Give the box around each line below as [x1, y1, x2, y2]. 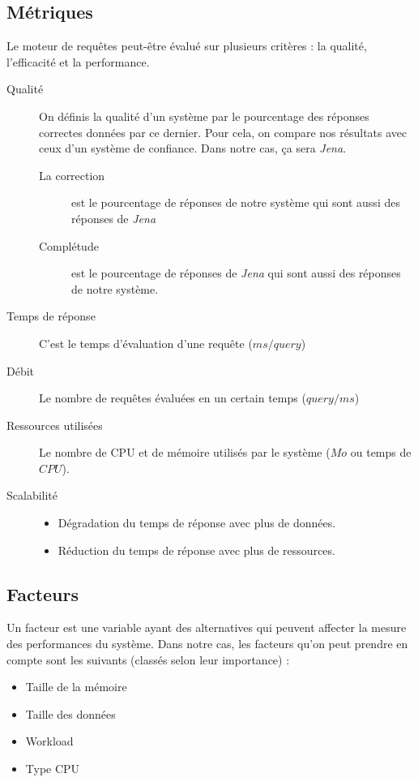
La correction [39, 166, 105, 183]
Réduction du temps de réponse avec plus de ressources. [58, 541, 335, 558]
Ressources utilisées [6, 416, 103, 433]
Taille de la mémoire [25, 678, 127, 695]
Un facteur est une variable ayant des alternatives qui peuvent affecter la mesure [6, 619, 407, 636]
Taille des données [25, 705, 116, 722]
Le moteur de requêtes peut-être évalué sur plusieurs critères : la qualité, [6, 37, 367, 54]
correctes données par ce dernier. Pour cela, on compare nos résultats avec [39, 123, 407, 140]
